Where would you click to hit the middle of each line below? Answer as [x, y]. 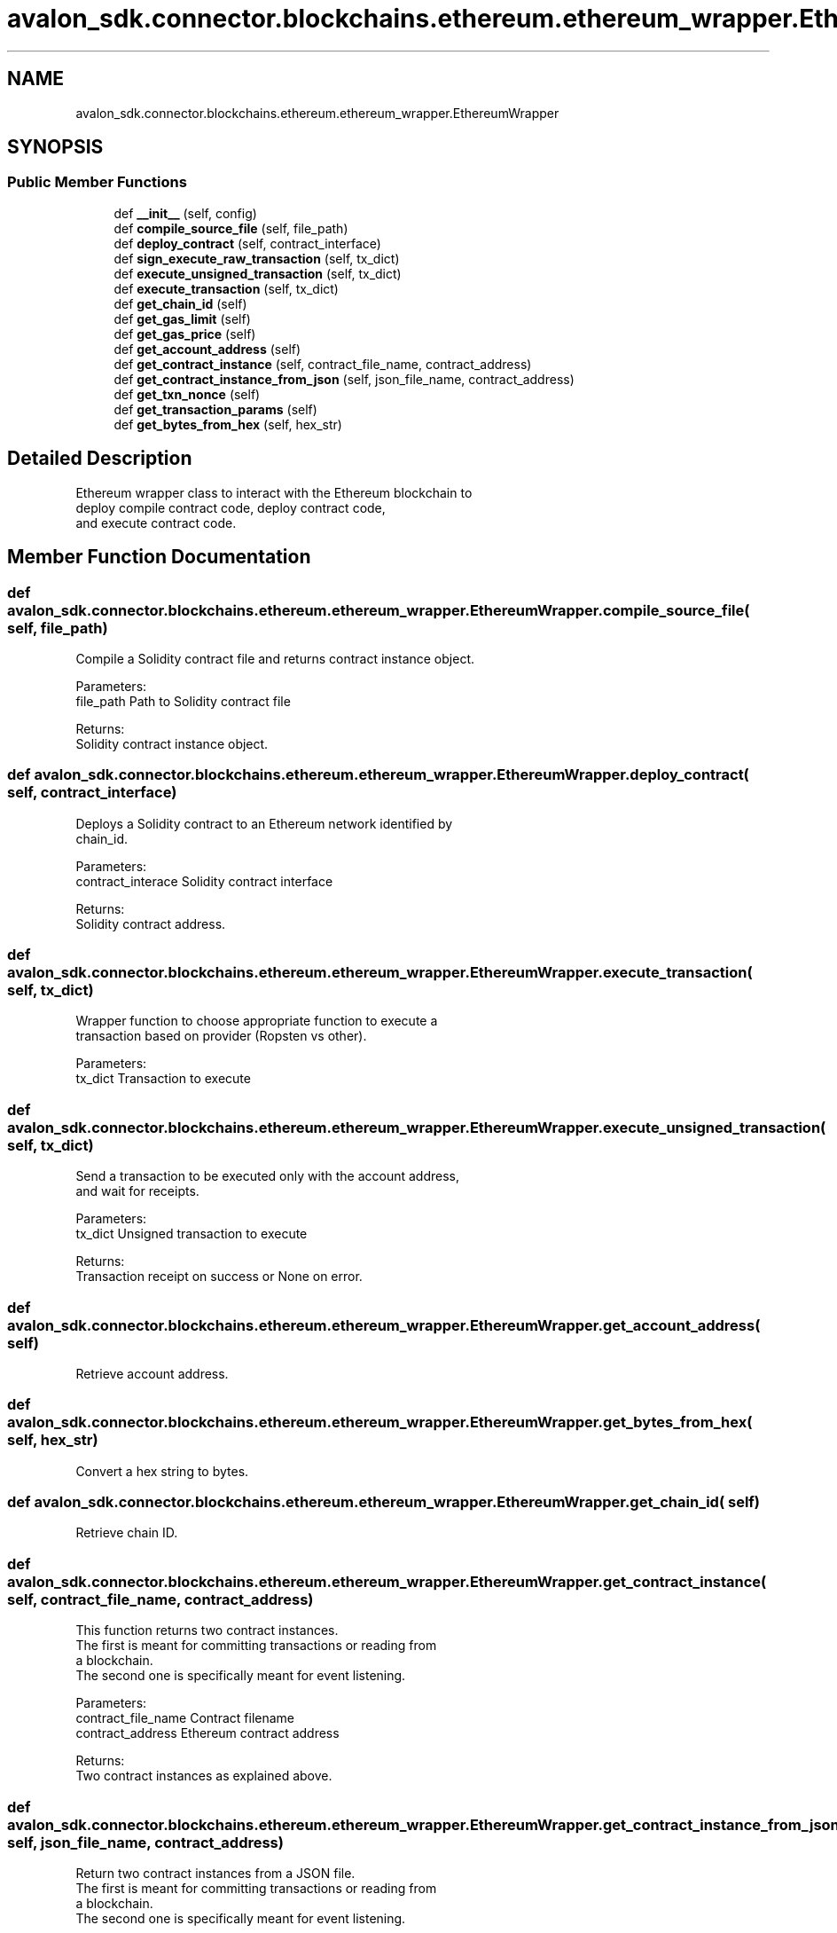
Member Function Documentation [159, 557]
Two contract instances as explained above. [204, 1776]
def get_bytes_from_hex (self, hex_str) [228, 424]
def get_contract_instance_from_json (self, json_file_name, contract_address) [344, 379]
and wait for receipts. [137, 1191]
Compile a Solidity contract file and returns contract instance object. [275, 658]
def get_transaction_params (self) [215, 409]
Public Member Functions [97, 182]
